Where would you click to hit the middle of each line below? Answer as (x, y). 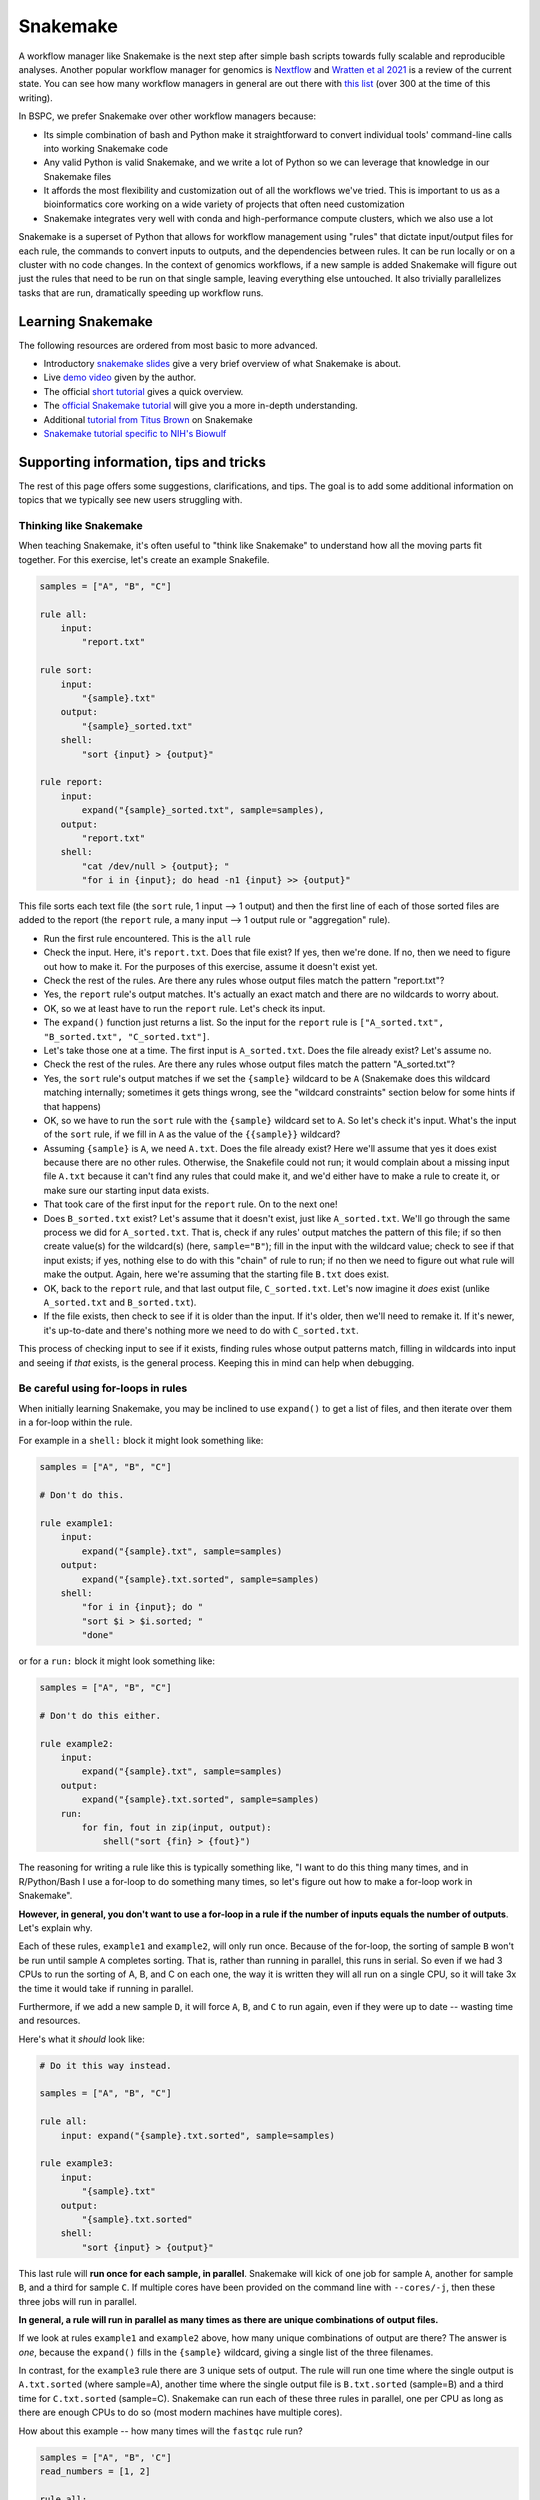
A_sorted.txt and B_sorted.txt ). (120, 1302)
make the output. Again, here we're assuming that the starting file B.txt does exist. (216, 1274)
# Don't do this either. (100, 1715)
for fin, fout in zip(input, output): (176, 1828)
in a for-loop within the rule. (75, 1422)
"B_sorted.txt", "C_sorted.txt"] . (126, 1036)
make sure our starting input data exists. (126, 1190)
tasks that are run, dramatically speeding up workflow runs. (141, 292)
